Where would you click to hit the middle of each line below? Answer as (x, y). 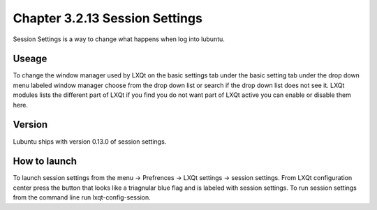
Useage (30, 59)
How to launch (45, 162)
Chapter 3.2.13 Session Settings (108, 18)
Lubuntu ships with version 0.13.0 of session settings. (90, 141)
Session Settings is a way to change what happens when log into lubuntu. (119, 39)
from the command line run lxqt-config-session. (82, 197)
